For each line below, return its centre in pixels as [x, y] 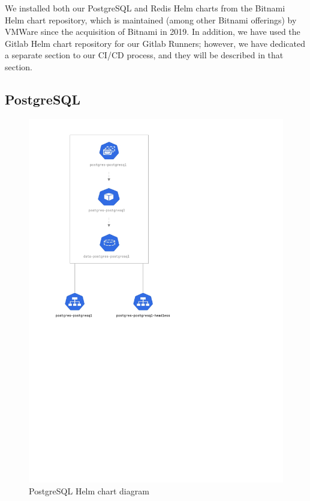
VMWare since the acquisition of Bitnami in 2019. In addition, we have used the [153, 32]
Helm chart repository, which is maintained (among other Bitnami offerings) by [151, 20]
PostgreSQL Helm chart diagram [89, 490]
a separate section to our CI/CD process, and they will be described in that [144, 55]
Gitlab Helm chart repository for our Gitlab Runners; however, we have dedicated [155, 43]
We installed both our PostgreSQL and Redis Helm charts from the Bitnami [145, 8]
